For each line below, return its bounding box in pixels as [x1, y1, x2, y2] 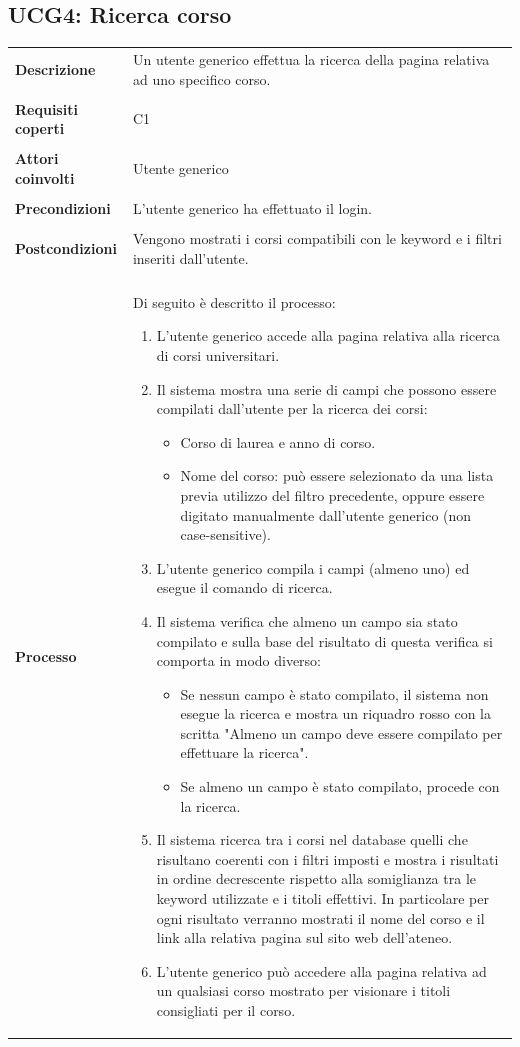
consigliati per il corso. [156, 1000, 296, 1021]
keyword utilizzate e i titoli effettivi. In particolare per [156, 888, 489, 909]
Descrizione [15, 58, 96, 79]
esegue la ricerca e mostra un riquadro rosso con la [180, 703, 491, 724]
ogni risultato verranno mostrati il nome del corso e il [156, 907, 485, 928]
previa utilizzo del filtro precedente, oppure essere [180, 484, 485, 505]
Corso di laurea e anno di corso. [180, 431, 376, 452]
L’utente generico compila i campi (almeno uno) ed [156, 557, 470, 578]
